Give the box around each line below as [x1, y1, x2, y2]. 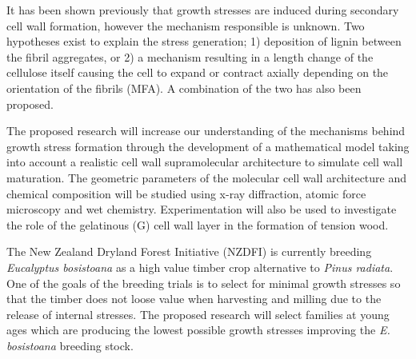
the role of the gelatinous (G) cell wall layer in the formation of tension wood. [6, 216, 389, 233]
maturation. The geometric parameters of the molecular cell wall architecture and [6, 169, 407, 185]
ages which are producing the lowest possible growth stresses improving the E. [6, 321, 390, 338]
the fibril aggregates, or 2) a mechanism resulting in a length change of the [6, 48, 374, 65]
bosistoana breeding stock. [6, 337, 134, 353]
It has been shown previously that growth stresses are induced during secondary [6, 2, 399, 18]
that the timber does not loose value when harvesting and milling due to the [6, 290, 382, 307]
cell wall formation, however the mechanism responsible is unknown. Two [6, 17, 365, 34]
